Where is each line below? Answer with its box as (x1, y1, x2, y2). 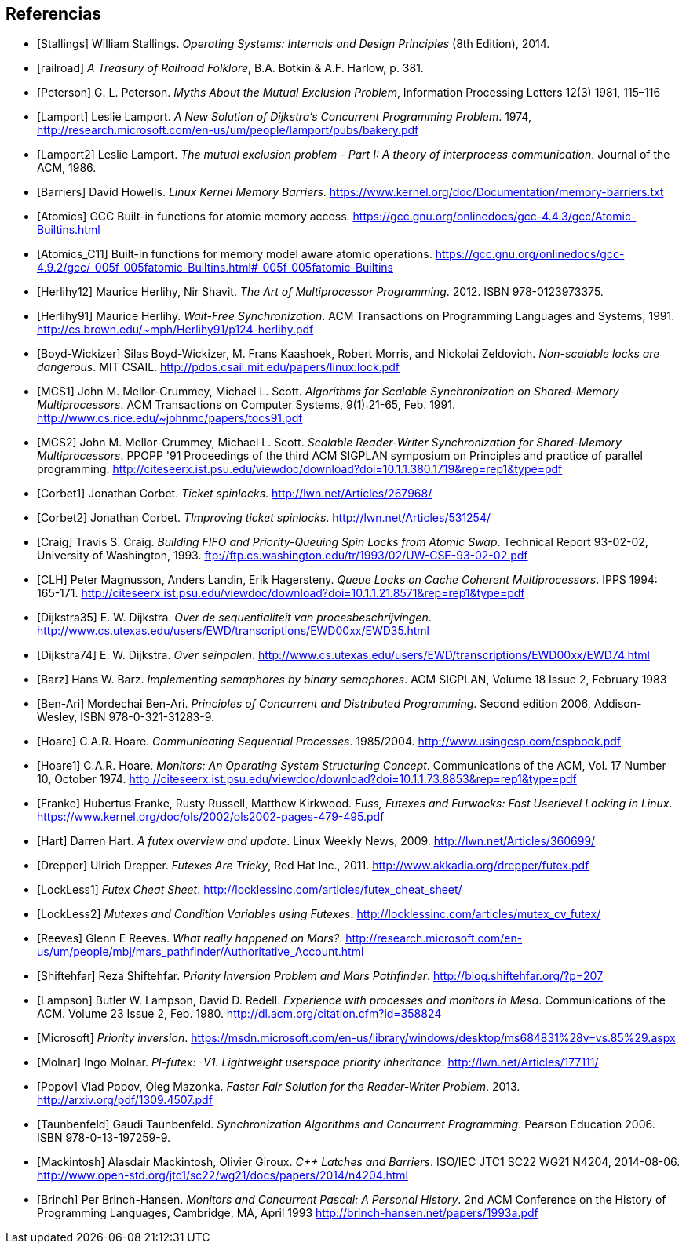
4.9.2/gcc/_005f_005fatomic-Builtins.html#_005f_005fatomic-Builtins (37, 261, 393, 275)
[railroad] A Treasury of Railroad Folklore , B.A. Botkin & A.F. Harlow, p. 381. (37, 61, 424, 75)
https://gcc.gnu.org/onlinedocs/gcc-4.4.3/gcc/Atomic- (352, 210, 637, 224)
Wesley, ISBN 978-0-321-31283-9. (37, 710, 215, 724)
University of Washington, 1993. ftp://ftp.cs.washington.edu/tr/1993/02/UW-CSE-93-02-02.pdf (37, 548, 528, 563)
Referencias (5, 4, 102, 24)
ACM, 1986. (37, 161, 97, 175)
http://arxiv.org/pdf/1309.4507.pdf (37, 1093, 213, 1107)
